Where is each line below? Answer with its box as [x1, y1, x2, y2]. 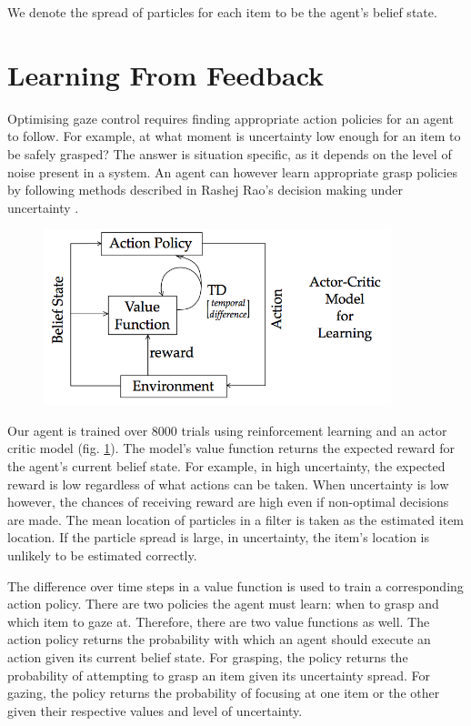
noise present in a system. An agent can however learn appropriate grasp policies [7, 162, 457, 181]
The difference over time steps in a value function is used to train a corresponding [7, 576, 464, 595]
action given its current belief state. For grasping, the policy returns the [7, 648, 408, 666]
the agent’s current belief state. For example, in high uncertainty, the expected [7, 457, 446, 476]
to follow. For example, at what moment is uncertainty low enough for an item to [7, 126, 461, 146]
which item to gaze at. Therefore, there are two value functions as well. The [7, 611, 430, 630]
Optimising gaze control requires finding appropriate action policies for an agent [7, 108, 454, 127]
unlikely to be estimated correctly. [7, 546, 197, 565]
